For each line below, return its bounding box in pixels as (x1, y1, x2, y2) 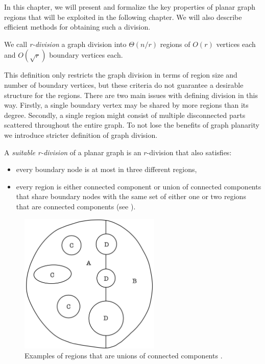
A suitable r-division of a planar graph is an (4, 147, 141, 157)
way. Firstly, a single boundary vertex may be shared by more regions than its (4, 100, 249, 110)
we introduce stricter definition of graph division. (4, 129, 158, 140)
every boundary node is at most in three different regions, (16, 164, 197, 175)
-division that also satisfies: (147, 147, 232, 157)
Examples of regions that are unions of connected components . (25, 350, 223, 361)
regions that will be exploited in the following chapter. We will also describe (4, 11, 242, 22)
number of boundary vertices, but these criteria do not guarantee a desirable (4, 79, 244, 90)
